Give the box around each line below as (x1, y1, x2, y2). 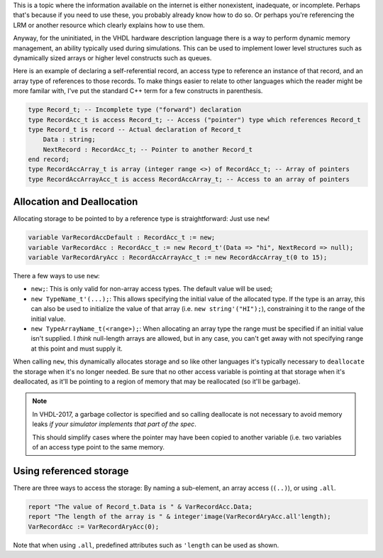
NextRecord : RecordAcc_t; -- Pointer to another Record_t (43, 146, 253, 153)
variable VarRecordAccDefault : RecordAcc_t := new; (28, 234, 216, 241)
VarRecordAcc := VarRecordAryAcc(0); (28, 523, 160, 530)
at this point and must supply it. (30, 344, 123, 353)
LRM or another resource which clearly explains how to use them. (13, 21, 205, 29)
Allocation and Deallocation (13, 196, 138, 208)
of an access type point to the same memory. (32, 442, 165, 451)
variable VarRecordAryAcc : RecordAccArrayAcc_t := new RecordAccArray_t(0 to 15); (28, 253, 328, 262)
